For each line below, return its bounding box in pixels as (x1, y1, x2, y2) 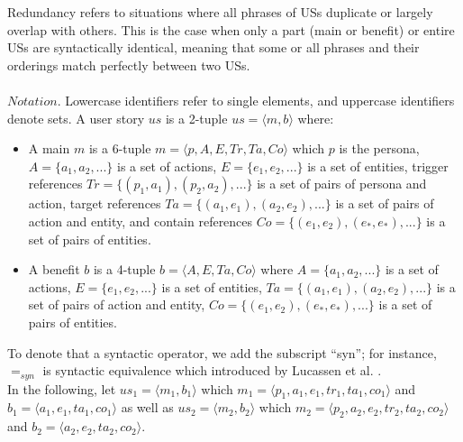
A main (28, 139, 70, 158)
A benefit (28, 260, 80, 279)
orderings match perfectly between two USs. (7, 55, 250, 74)
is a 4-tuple (93, 260, 156, 279)
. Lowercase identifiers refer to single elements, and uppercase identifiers (57, 90, 455, 109)
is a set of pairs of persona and (257, 174, 427, 193)
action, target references (28, 194, 161, 213)
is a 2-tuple (165, 108, 228, 127)
